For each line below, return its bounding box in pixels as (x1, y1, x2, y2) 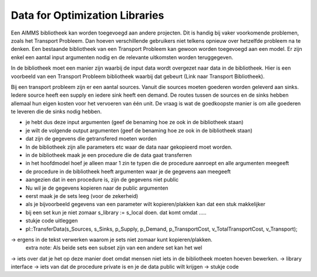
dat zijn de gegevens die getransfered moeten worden (25, 135, 157, 142)
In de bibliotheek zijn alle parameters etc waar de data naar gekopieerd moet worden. (25, 143, 232, 151)
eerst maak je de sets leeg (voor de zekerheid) (25, 192, 139, 199)
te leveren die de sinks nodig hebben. (11, 108, 102, 115)
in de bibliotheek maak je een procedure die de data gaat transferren (25, 152, 192, 159)
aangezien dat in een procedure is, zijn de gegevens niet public (25, 176, 179, 183)
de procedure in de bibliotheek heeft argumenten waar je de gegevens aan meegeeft (25, 167, 231, 175)
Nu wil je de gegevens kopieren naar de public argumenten (25, 184, 168, 191)
